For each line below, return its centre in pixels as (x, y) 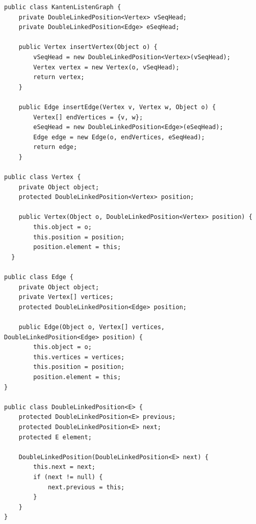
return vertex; (59, 77)
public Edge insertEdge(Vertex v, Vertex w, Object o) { (117, 107)
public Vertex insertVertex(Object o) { (88, 47)
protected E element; (55, 437)
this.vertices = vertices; (79, 357)
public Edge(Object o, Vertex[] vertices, (92, 327)
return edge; (55, 147)
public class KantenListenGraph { (63, 7)
